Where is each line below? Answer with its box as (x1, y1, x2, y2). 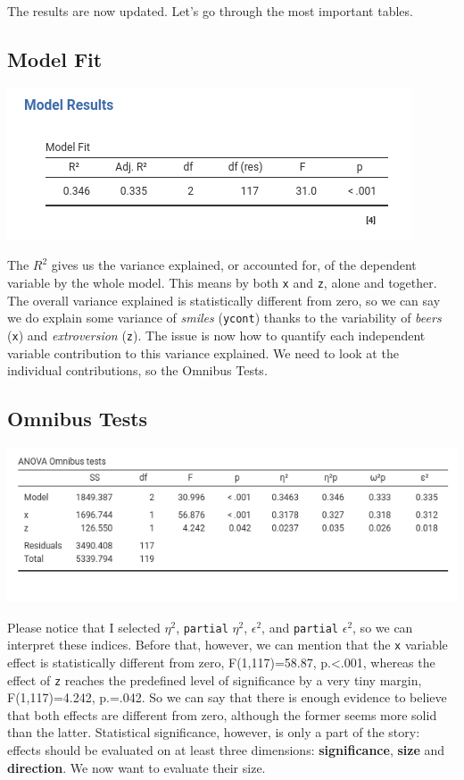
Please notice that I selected (7, 617, 161, 636)
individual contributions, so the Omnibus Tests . (7, 361, 268, 380)
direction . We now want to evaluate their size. (7, 758, 266, 776)
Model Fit (7, 45, 103, 72)
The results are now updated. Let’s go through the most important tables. (7, 2, 413, 20)
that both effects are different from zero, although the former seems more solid (7, 705, 437, 724)
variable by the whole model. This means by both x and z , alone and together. (7, 273, 437, 291)
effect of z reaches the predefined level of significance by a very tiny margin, (7, 670, 422, 689)
